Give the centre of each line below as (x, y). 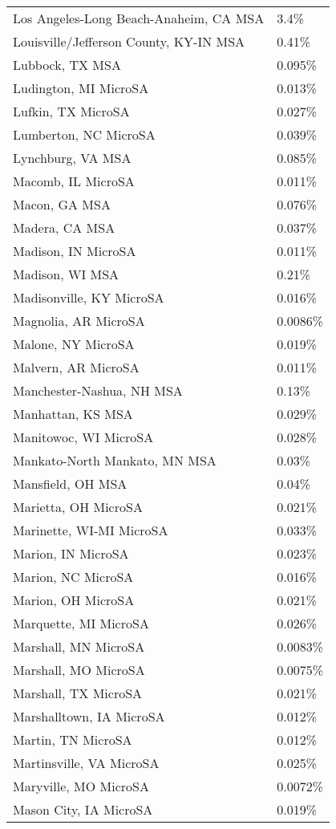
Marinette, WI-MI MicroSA (91, 530)
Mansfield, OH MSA (70, 484)
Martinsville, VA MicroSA (86, 763)
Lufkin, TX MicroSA (71, 111)
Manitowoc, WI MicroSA (83, 437)
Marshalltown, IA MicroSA (89, 716)
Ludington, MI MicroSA (81, 88)
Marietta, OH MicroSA (78, 507)
